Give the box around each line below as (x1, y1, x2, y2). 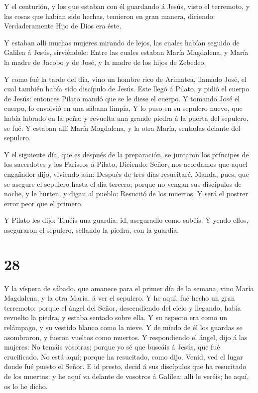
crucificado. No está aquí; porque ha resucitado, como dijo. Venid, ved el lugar (4, 351, 243, 362)
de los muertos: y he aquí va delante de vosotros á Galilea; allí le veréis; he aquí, (4, 371, 249, 381)
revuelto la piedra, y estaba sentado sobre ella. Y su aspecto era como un (4, 312, 228, 323)
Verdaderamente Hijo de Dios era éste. (4, 20, 122, 31)
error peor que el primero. (4, 198, 83, 208)
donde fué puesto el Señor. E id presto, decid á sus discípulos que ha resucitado (4, 361, 247, 372)
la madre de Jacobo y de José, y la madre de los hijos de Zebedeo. (4, 56, 206, 67)
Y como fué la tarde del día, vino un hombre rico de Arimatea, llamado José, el (4, 73, 247, 84)
